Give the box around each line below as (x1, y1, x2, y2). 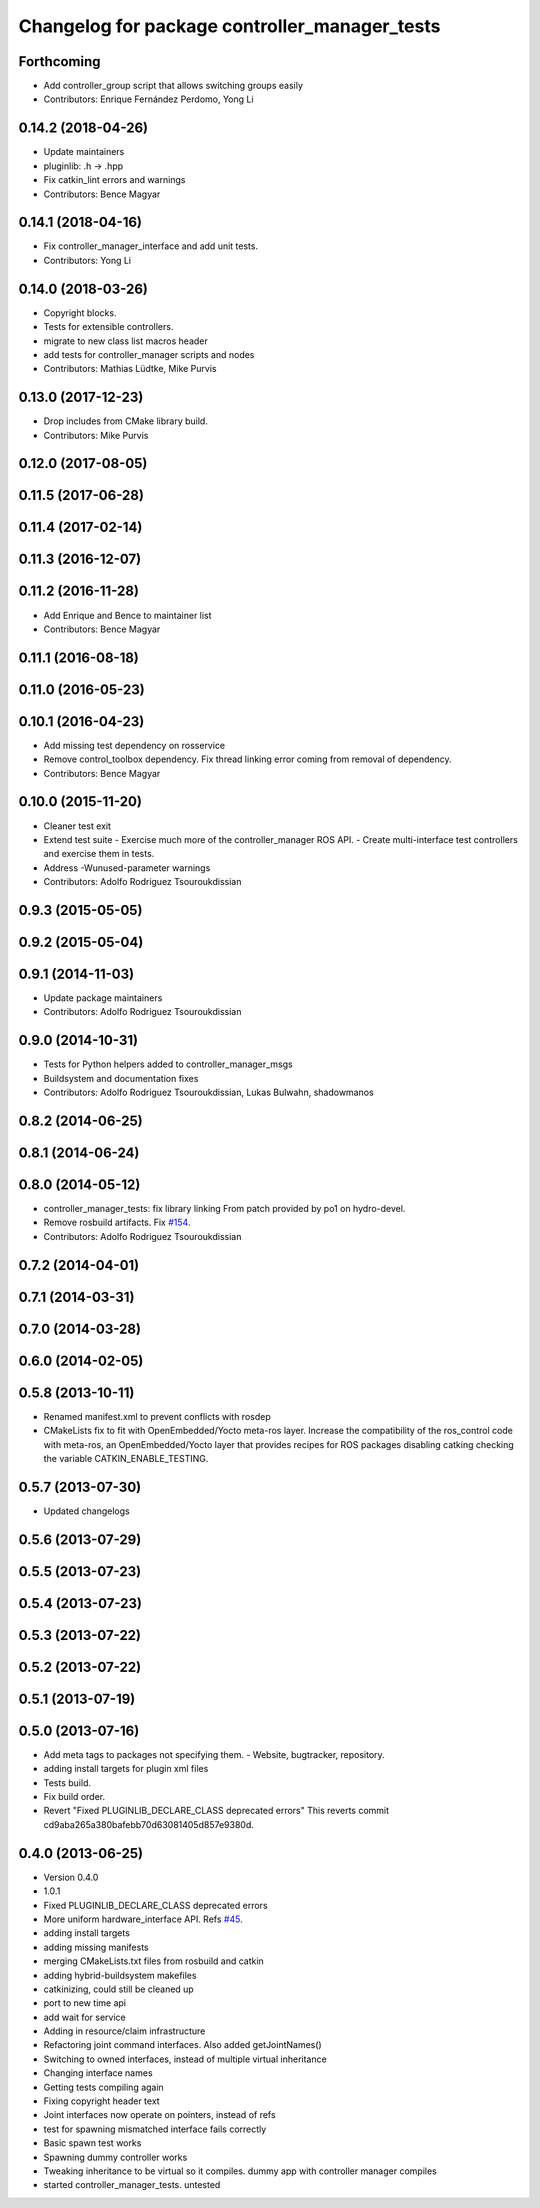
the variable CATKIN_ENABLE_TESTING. (43, 1453, 209, 1465)
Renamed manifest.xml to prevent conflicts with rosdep (43, 1410, 271, 1422)
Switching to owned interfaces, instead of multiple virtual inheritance (43, 2053, 327, 2065)
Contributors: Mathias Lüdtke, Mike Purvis (43, 363, 217, 375)
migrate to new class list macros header (43, 335, 209, 347)
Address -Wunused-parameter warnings (43, 861, 211, 874)
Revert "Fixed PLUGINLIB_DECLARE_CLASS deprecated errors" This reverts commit (43, 1805, 390, 1817)
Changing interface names (43, 2067, 154, 2079)
